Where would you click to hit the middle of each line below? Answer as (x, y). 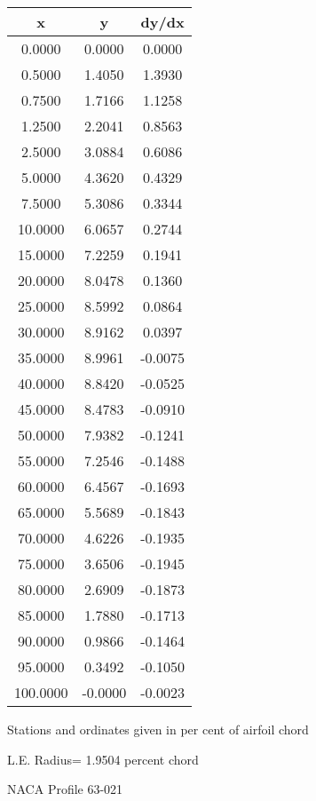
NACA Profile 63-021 (65, 789)
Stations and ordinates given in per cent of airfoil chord (158, 729)
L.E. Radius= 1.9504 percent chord (103, 759)
